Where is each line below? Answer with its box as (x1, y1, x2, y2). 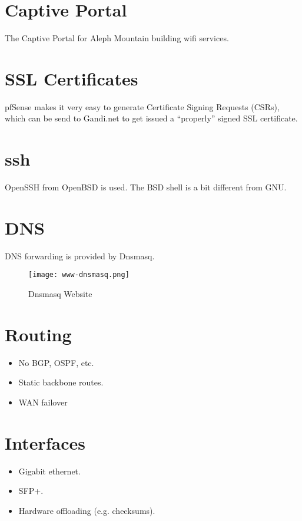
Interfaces (5, 430, 86, 454)
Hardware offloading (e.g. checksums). (18, 504, 155, 516)
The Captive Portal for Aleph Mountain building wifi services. (5, 32, 229, 44)
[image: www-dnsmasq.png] (28, 271, 130, 279)
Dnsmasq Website (28, 288, 92, 300)
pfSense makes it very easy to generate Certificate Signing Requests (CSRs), (5, 100, 280, 113)
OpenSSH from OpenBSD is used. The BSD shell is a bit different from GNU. (5, 181, 287, 193)
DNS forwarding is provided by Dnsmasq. (5, 249, 155, 262)
